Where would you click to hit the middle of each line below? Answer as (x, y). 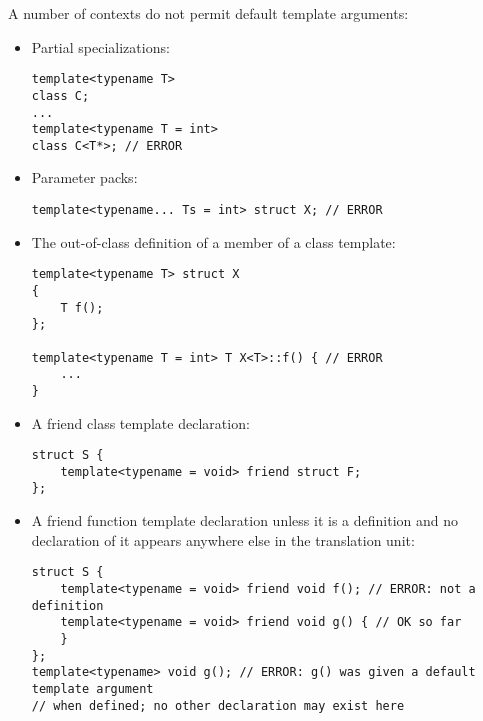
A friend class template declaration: (140, 422)
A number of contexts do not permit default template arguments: (208, 13)
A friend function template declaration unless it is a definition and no (244, 520)
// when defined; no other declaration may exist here (218, 705)
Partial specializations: (100, 46)
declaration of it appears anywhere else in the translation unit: (223, 539)
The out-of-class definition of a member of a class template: (213, 241)
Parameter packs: (84, 177)
